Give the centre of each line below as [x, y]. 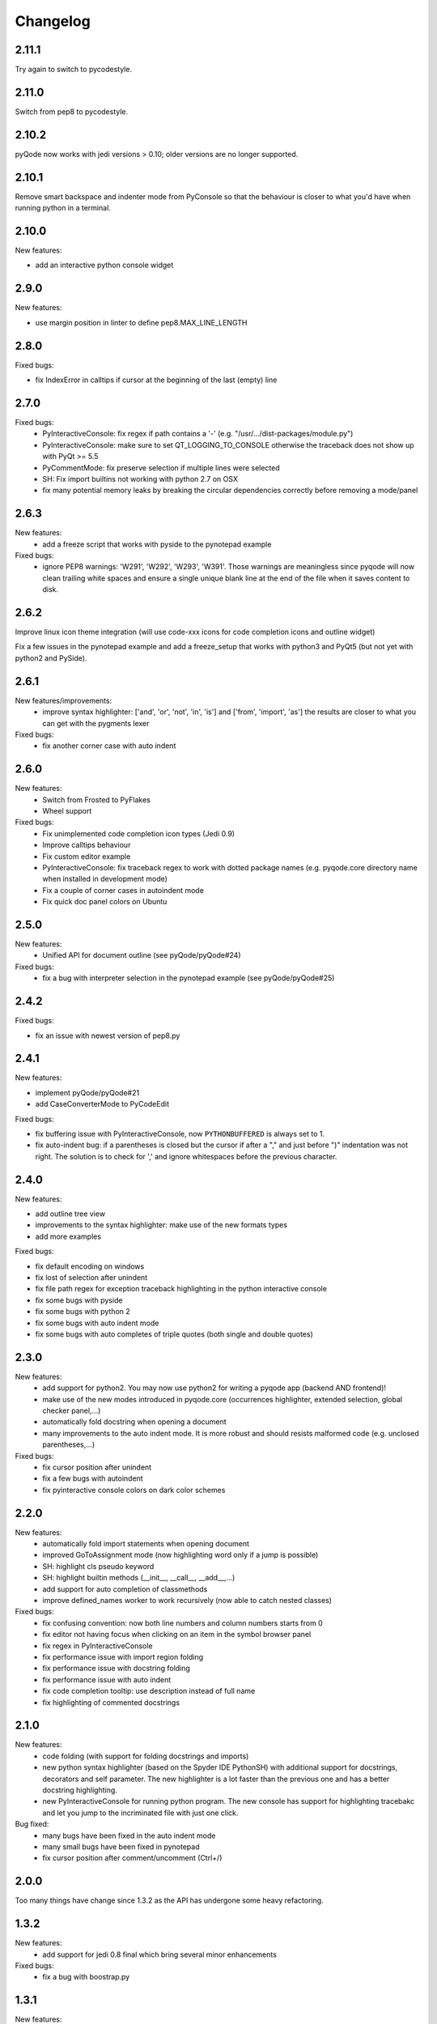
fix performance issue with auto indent [107, 1679]
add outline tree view [70, 1214]
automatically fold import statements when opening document [146, 1544]
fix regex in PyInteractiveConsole [98, 1646]
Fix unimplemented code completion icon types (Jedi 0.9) [138, 833]
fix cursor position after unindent [97, 1467]
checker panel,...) [72, 1411]
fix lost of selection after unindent [91, 1278]
